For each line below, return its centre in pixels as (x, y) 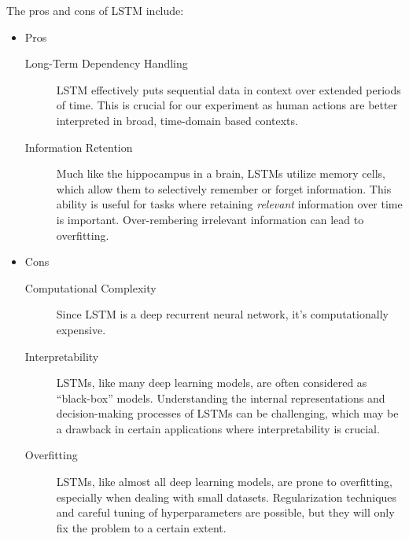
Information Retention (79, 147)
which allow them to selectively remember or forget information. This (224, 188)
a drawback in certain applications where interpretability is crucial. (218, 428)
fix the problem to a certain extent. (141, 527)
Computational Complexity (90, 287)
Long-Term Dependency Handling (106, 63)
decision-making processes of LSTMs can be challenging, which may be (227, 413)
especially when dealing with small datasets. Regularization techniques (227, 497)
